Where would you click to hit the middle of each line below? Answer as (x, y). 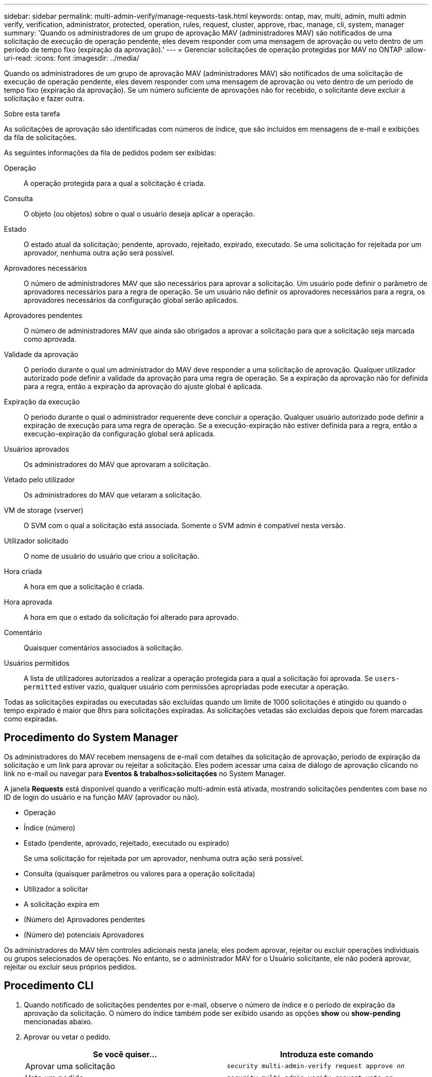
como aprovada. (50, 339)
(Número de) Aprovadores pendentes (84, 919)
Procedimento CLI (49, 986)
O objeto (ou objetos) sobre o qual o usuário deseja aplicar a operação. (139, 214)
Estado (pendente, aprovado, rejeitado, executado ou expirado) (126, 843)
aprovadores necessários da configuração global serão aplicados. (131, 300)
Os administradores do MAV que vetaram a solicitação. (113, 495)
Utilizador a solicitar (56, 889)
